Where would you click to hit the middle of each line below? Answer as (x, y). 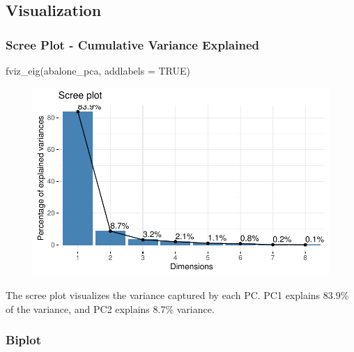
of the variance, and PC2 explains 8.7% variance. (110, 308)
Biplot (23, 340)
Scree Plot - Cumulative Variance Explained (132, 44)
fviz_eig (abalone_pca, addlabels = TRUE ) (98, 70)
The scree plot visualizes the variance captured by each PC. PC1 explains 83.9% (177, 295)
